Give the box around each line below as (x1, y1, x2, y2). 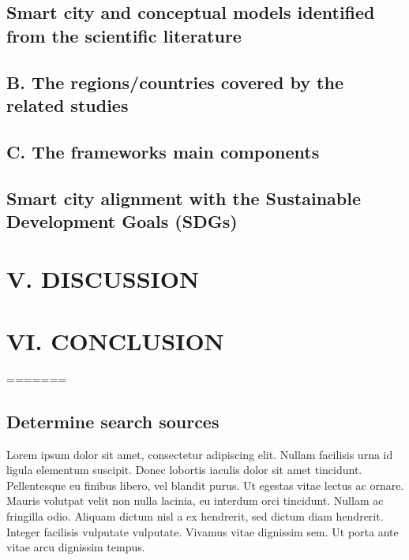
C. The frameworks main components (6, 139, 320, 163)
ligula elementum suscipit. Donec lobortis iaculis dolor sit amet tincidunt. (6, 461, 362, 478)
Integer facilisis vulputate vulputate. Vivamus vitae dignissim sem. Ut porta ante (6, 523, 399, 539)
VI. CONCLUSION (6, 324, 224, 357)
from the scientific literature (6, 23, 242, 47)
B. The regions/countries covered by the (6, 69, 343, 94)
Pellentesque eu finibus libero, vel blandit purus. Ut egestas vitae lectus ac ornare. (6, 476, 404, 493)
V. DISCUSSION (6, 263, 200, 295)
